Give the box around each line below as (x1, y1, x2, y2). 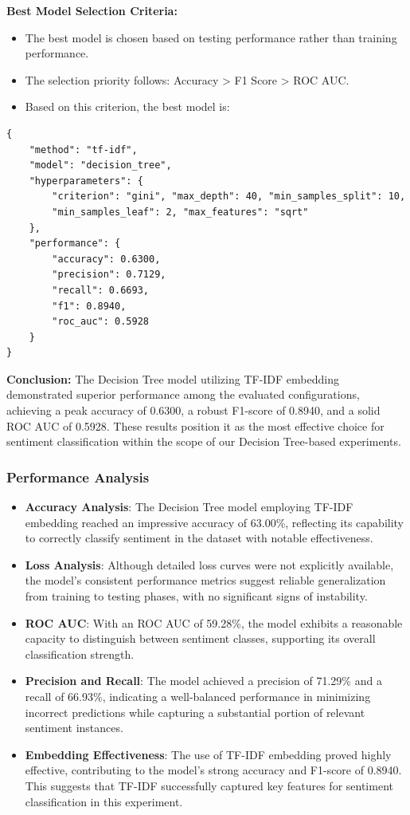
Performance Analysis (6, 467, 150, 486)
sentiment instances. (25, 719, 123, 736)
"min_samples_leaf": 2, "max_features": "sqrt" (52, 206, 309, 218)
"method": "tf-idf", (29, 144, 138, 156)
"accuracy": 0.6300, (52, 253, 161, 265)
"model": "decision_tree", (29, 159, 172, 171)
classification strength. (25, 645, 135, 662)
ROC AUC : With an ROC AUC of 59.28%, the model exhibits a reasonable (25, 614, 403, 631)
